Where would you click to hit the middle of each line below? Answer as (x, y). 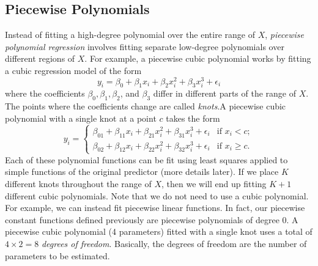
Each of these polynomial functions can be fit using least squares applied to (146, 159)
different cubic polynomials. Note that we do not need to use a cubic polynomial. (157, 195)
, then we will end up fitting (214, 183)
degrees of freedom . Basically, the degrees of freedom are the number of (174, 243)
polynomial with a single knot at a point (81, 118)
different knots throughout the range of (78, 183)
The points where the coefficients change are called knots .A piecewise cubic (146, 106)
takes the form (193, 118)
